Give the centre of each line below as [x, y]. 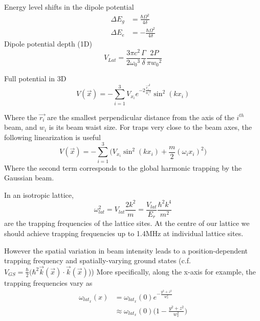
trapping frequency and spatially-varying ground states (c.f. [97, 260]
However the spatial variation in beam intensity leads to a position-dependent [126, 250]
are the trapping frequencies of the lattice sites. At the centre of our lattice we [127, 223]
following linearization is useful [52, 137]
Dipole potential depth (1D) [48, 44]
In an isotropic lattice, [39, 194]
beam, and [21, 127]
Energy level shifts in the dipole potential [69, 7]
